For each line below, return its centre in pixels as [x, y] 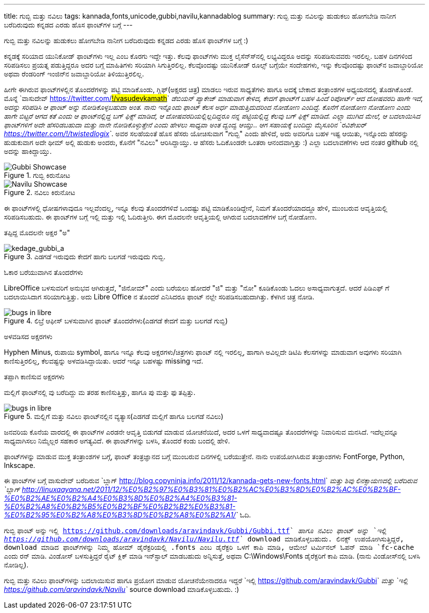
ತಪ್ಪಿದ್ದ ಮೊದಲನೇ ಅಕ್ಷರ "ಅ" [37, 233]
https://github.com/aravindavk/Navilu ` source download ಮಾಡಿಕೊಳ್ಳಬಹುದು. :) [122, 589]
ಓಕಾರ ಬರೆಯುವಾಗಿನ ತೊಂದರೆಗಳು [44, 272]
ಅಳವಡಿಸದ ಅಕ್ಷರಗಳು [28, 336]
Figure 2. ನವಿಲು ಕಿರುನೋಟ [40, 192]
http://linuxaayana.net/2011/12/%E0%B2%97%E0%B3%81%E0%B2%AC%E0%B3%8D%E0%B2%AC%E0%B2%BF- [211, 489]
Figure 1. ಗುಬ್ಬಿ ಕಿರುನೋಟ [37, 175]
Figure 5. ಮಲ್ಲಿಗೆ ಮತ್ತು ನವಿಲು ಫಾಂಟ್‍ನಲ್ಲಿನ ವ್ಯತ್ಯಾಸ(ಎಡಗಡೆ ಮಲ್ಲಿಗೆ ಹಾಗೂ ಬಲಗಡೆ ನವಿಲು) [114, 416]
